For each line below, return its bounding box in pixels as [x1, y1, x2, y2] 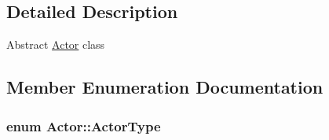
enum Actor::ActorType [6, 116, 161, 135]
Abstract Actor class [6, 36, 105, 53]
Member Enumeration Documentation [6, 75, 324, 99]
